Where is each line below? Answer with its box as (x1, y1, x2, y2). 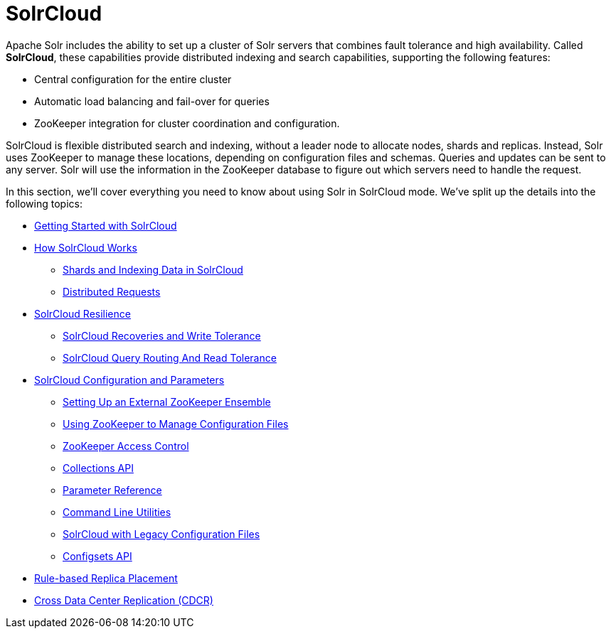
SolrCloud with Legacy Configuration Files (63, 527, 260, 540)
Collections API (63, 461, 134, 474)
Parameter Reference (63, 483, 162, 496)
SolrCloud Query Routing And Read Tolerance (63, 351, 277, 364)
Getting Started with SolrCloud (34, 219, 177, 232)
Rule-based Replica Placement (34, 571, 178, 584)
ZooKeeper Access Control (63, 439, 189, 452)
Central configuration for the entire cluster (34, 72, 232, 85)
